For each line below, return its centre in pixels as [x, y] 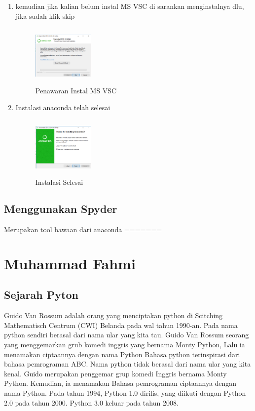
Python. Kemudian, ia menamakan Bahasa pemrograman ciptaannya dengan [120, 383]
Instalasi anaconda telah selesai [63, 107]
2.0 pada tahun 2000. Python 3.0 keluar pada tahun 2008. [91, 402]
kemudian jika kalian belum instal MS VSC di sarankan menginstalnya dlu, [130, 6]
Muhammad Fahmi [70, 263]
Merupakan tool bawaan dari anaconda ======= [83, 229]
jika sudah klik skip [45, 16]
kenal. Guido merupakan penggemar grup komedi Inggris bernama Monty [115, 373]
